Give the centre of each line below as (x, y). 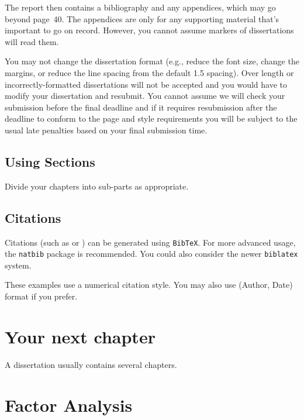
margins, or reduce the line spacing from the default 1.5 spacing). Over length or (149, 72)
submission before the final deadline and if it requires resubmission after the (141, 107)
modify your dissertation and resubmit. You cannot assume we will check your (145, 96)
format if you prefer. (41, 296)
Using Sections (50, 161)
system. (18, 265)
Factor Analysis (69, 404)
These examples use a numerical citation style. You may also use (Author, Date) (149, 285)
